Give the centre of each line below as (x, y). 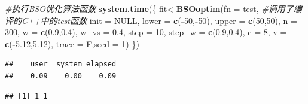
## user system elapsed (61, 64)
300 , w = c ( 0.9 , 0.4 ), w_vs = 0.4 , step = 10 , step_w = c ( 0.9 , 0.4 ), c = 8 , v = (146, 32)
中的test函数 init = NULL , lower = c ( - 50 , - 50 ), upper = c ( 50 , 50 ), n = (169, 20)
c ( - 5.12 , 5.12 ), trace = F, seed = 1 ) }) (72, 43)
